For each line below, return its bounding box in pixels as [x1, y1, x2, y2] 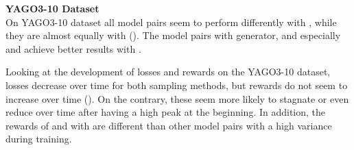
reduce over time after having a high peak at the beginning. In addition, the [5, 105, 326, 119]
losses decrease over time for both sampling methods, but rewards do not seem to [5, 77, 348, 92]
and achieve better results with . [5, 41, 141, 55]
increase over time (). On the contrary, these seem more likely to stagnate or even [5, 91, 349, 105]
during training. [5, 132, 72, 146]
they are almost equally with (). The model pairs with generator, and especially [5, 28, 341, 42]
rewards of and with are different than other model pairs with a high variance [5, 118, 332, 132]
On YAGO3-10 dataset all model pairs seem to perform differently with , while [5, 14, 337, 29]
